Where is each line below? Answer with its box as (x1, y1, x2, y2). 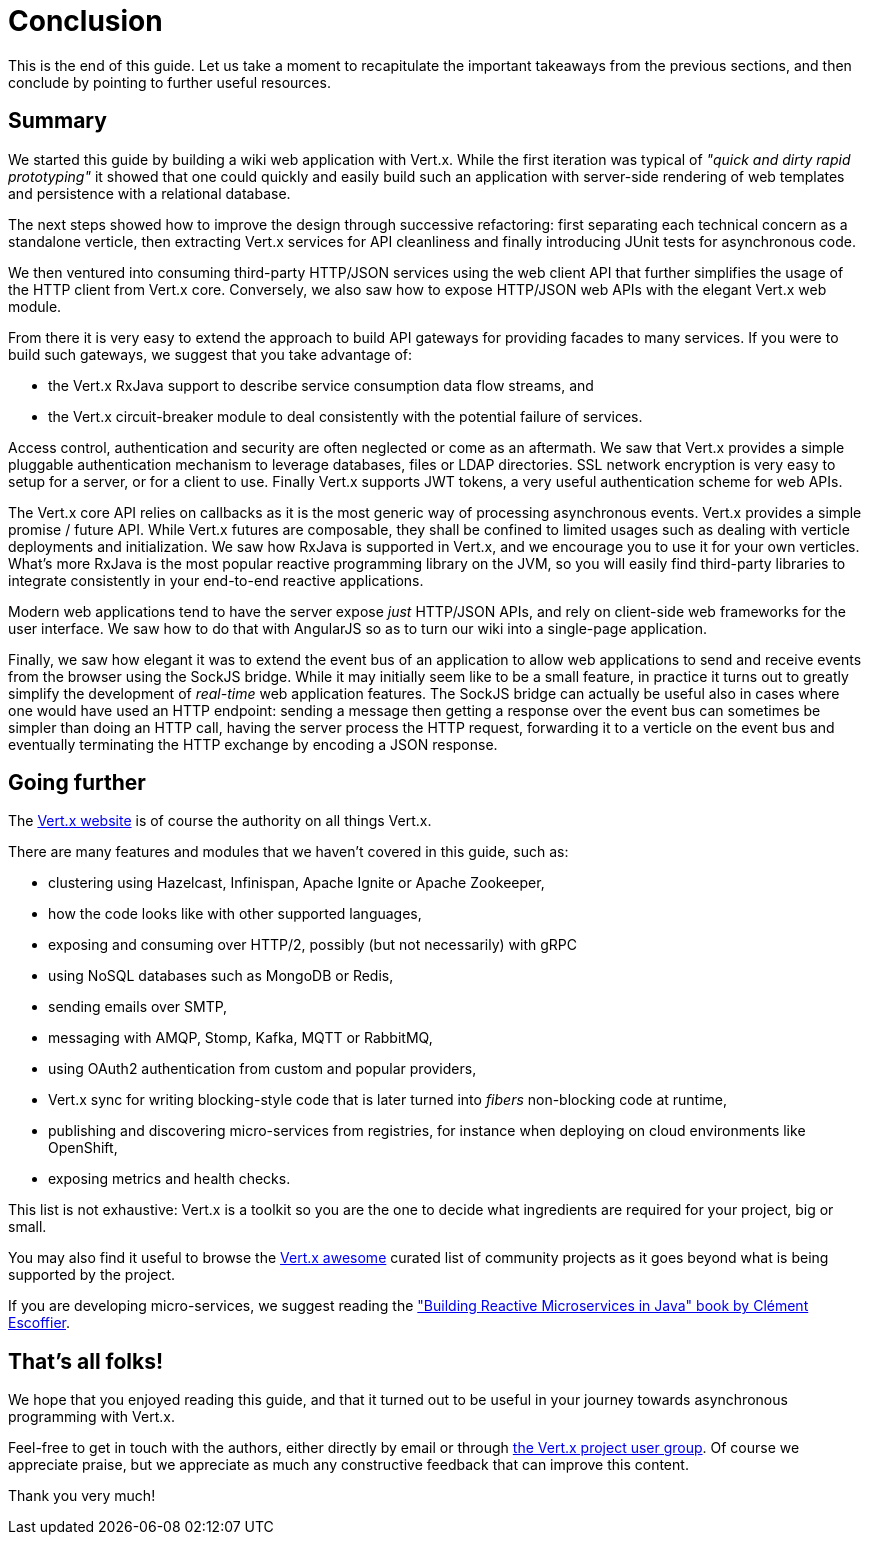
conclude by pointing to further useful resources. (8, 73, 331, 91)
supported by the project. (8, 1266, 176, 1284)
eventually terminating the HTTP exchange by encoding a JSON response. (8, 735, 498, 753)
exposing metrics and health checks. (48, 1170, 291, 1188)
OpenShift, (48, 1139, 118, 1157)
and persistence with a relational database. (8, 184, 291, 202)
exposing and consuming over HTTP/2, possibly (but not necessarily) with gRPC (48, 936, 577, 954)
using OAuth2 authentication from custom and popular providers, (48, 1060, 477, 1078)
